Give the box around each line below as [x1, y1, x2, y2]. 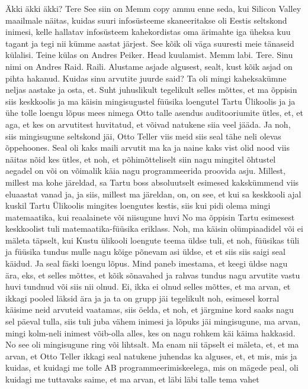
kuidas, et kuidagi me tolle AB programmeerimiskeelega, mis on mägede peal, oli [5, 361, 299, 374]
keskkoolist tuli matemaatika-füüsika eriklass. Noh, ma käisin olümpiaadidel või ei [5, 222, 303, 235]
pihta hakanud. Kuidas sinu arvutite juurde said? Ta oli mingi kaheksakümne [5, 72, 287, 84]
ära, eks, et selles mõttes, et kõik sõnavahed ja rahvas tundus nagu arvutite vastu [5, 268, 300, 281]
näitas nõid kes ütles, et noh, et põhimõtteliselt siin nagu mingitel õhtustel [5, 153, 276, 165]
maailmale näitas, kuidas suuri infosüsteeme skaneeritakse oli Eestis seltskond [5, 14, 287, 26]
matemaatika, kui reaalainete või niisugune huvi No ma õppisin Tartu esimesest [5, 210, 295, 223]
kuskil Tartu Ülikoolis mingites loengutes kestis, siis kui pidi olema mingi [5, 199, 271, 212]
